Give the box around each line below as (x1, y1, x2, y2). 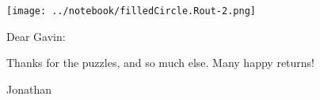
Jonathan (6, 80, 51, 97)
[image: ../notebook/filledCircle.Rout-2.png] (6, 6, 256, 17)
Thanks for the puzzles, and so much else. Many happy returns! (6, 54, 315, 71)
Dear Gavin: (6, 28, 66, 44)
